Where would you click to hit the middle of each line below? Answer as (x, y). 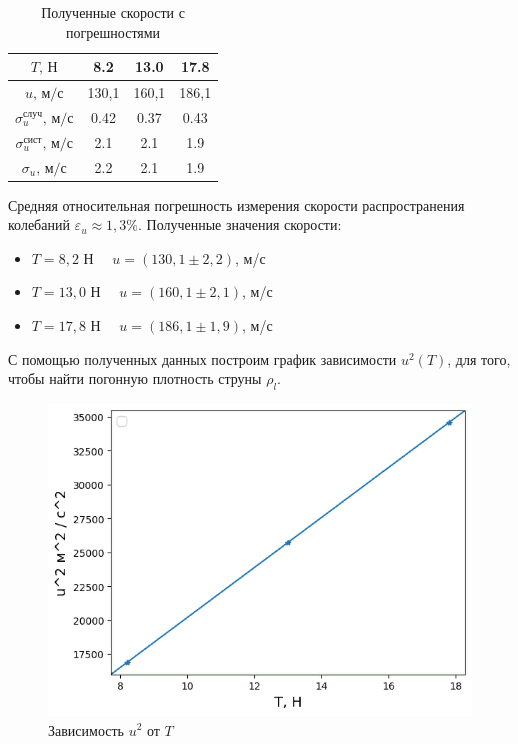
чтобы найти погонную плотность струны (135, 378)
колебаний (39, 224)
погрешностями (113, 31)
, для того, (479, 358)
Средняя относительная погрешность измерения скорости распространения (236, 204)
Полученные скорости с (113, 12)
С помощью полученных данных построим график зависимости (202, 358)
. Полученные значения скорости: (240, 224)
